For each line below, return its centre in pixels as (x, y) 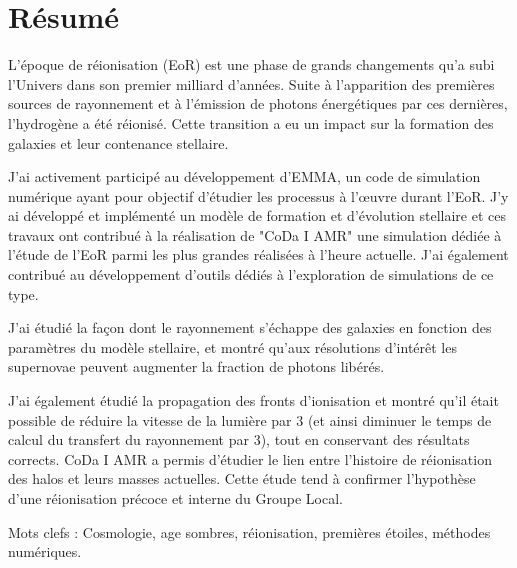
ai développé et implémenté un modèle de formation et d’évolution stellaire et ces (257, 215)
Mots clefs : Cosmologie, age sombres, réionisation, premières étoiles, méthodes (249, 531)
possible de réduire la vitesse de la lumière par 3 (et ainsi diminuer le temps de (250, 419)
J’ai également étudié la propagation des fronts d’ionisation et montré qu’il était (253, 400)
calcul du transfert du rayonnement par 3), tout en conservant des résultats (239, 439)
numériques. (45, 551)
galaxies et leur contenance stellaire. (118, 142)
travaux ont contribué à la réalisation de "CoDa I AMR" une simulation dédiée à (255, 234)
